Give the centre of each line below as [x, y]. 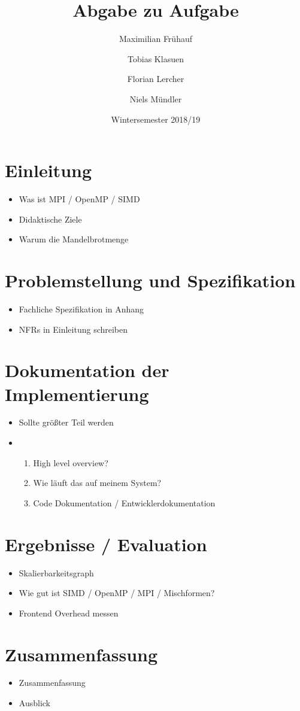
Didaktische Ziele [50, 219]
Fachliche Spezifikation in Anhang [81, 309]
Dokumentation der [87, 370]
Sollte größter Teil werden [66, 422]
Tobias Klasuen [156, 58]
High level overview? [71, 462]
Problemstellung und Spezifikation [150, 280]
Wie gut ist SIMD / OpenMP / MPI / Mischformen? [117, 593]
